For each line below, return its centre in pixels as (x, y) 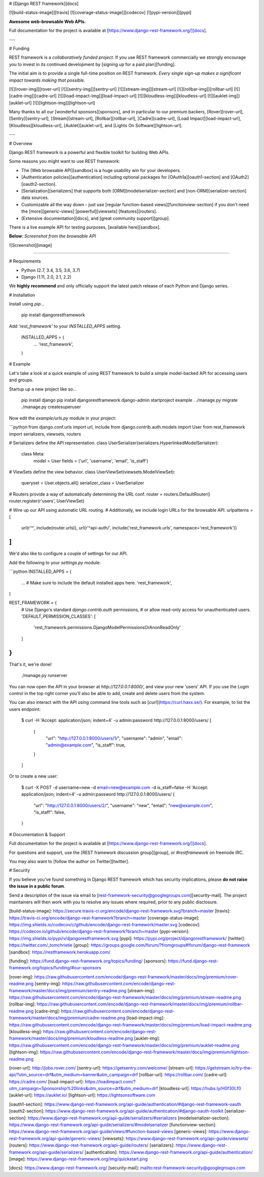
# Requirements (25, 261)
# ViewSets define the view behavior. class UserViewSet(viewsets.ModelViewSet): (92, 472)
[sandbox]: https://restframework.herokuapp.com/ (60, 952)
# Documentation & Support (37, 834)
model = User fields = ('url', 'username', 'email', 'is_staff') (91, 461)
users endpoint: (25, 709)
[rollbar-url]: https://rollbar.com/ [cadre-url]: (183, 1075)
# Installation (22, 295)
